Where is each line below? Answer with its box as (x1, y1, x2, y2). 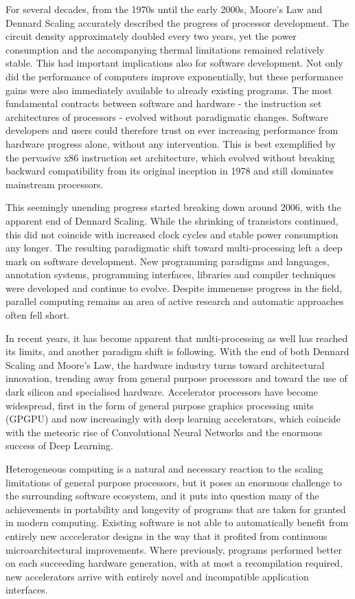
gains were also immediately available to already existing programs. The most (5, 82, 332, 97)
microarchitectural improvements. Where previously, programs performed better (5, 542, 342, 556)
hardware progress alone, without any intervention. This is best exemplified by (5, 136, 336, 150)
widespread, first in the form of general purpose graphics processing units (5, 398, 314, 412)
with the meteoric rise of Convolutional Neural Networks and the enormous (5, 425, 323, 439)
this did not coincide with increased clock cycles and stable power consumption (5, 227, 339, 241)
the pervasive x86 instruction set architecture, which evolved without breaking (5, 150, 335, 164)
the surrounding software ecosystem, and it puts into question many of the (5, 488, 319, 503)
